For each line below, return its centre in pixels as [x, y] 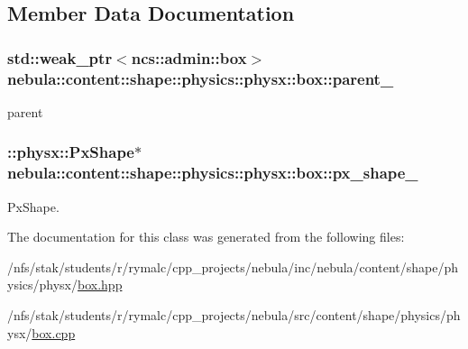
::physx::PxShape [71, 152]
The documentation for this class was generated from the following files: [206, 237]
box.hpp [100, 285]
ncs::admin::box [189, 57]
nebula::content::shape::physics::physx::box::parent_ [201, 78]
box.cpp [54, 332]
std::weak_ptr [60, 57]
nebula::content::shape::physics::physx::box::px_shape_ [213, 173]
